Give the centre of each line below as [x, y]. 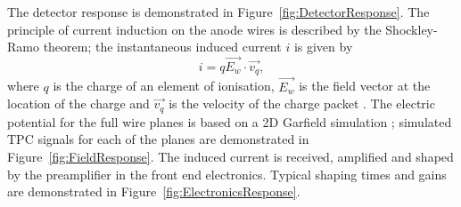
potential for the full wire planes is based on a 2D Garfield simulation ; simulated [230, 121]
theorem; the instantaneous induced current [162, 47]
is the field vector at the [365, 86]
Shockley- [412, 29]
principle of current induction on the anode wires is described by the [194, 29]
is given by [323, 47]
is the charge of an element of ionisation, [164, 86]
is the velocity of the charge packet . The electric [302, 103]
